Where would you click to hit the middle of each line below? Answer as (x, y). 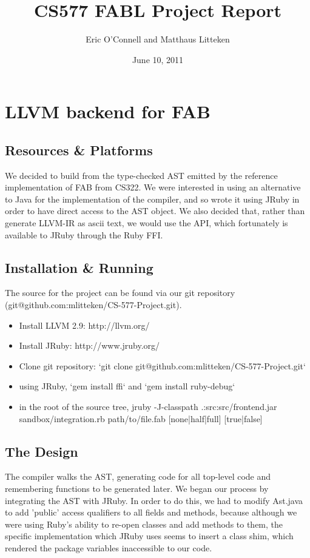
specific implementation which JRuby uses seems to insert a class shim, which (149, 536)
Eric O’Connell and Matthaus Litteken (158, 39)
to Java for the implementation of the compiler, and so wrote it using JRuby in (152, 199)
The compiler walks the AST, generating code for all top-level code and (138, 476)
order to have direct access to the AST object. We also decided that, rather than (155, 211)
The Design (42, 451)
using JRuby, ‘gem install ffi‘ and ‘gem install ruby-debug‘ (127, 386)
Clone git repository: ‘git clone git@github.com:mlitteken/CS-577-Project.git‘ (162, 365)
